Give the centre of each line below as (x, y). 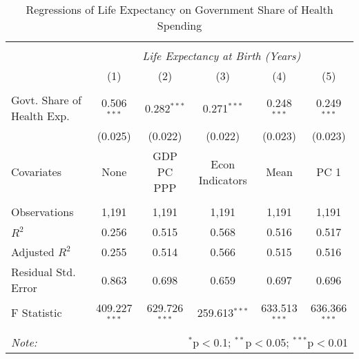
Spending (179, 25)
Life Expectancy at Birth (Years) (222, 56)
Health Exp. (40, 116)
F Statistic (37, 313)
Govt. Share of (46, 100)
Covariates (37, 172)
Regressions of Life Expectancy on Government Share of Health (179, 9)
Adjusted (33, 252)
